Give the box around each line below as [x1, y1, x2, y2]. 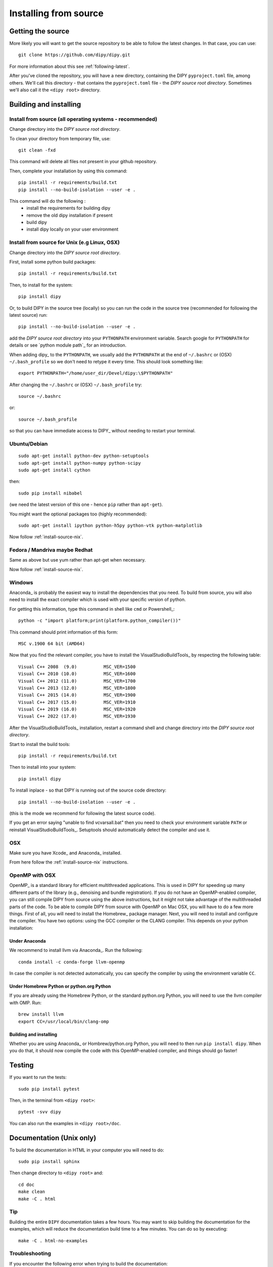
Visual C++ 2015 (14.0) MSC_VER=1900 [18, 692, 136, 698]
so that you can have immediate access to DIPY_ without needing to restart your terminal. [9, 428, 196, 434]
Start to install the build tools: [9, 741, 70, 747]
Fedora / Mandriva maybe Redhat [9, 546, 93, 553]
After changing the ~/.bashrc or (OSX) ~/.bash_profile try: [9, 382, 143, 388]
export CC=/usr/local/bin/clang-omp [18, 1019, 109, 1024]
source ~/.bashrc [18, 393, 61, 399]
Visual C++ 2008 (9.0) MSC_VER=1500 [18, 664, 136, 669]
